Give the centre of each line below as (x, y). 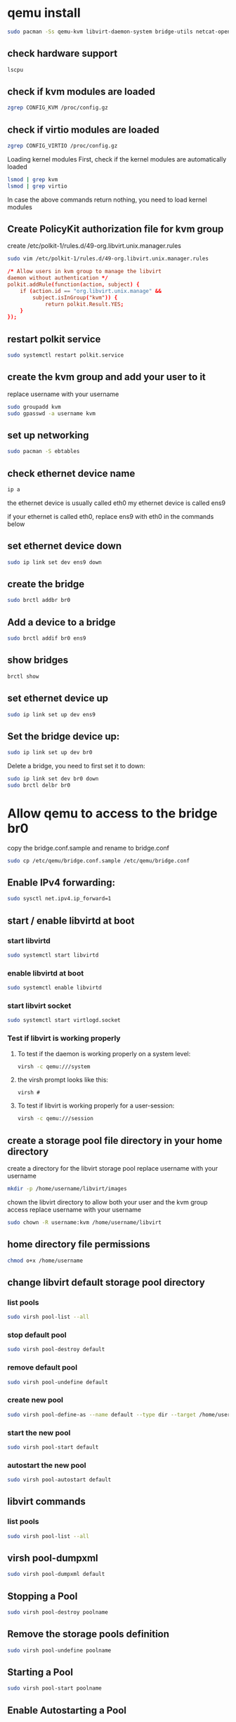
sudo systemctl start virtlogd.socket (64, 1020)
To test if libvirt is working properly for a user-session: (96, 1106)
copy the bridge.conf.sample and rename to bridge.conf (88, 848)
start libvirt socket (39, 1006)
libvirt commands (46, 1502)
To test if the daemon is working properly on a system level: (104, 1053)
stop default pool (37, 1335)
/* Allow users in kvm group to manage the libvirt (84, 272)
